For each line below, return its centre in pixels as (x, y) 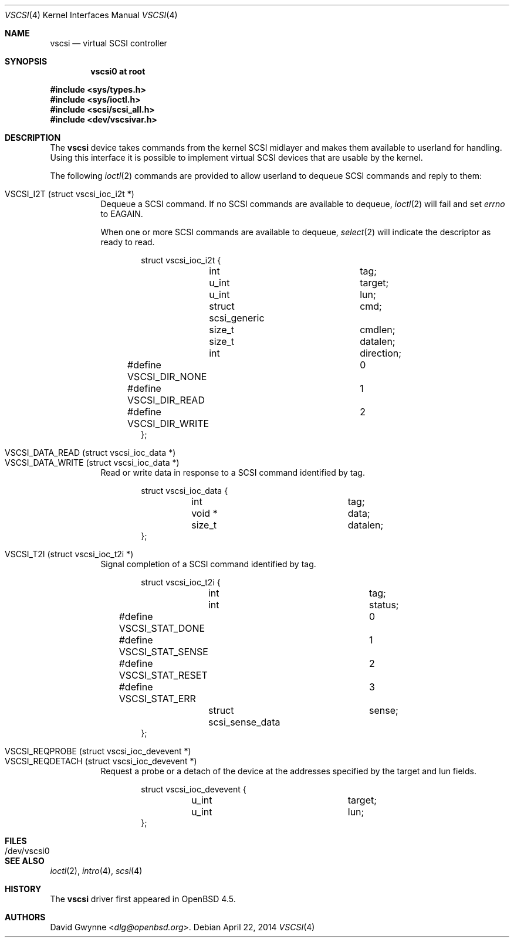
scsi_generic (237, 318)
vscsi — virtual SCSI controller (109, 43)
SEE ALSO (25, 861)
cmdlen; (378, 330)
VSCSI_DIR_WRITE (168, 423)
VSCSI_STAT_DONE (162, 628)
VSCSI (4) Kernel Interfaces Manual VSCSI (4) (91, 15)
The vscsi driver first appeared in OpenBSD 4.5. (143, 899)
